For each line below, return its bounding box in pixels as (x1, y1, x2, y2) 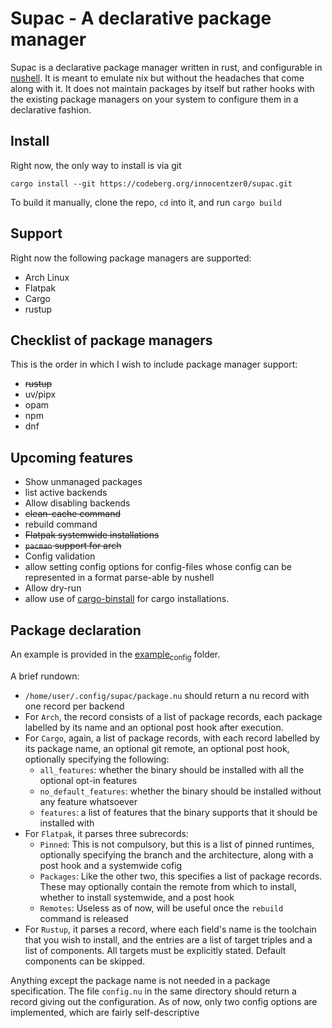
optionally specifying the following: (24, 753, 170, 765)
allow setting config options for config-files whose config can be (24, 561, 292, 573)
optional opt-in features (39, 774, 138, 786)
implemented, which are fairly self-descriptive (10, 1006, 200, 1018)
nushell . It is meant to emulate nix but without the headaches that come (10, 72, 305, 84)
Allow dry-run (24, 582, 82, 594)
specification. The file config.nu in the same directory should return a (10, 985, 297, 997)
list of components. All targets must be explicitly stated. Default (24, 944, 287, 956)
